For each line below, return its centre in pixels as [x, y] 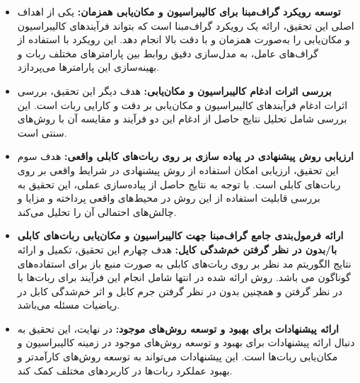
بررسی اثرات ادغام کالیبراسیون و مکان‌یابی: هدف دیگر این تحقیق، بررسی [174, 90]
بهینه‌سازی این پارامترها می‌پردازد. [88, 67]
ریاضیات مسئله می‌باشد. [69, 305]
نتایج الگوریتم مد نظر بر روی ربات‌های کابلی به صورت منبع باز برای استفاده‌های [184, 263]
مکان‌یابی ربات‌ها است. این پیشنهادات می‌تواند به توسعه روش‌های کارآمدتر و [178, 356]
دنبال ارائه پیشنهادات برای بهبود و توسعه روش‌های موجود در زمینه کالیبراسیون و [186, 342]
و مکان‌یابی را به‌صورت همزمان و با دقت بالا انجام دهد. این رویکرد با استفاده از [184, 39]
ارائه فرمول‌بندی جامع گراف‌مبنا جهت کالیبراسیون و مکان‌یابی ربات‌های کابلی [180, 235]
